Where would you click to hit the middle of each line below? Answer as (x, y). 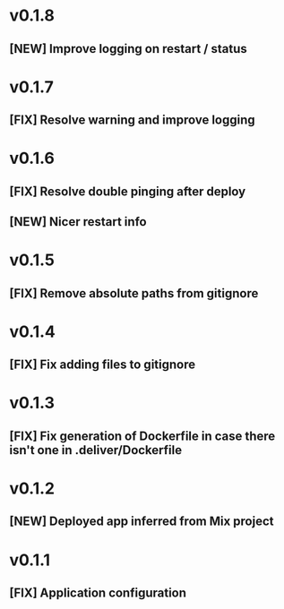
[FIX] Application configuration (98, 593)
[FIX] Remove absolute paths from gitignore (134, 293)
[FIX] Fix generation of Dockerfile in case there (142, 436)
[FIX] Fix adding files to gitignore (102, 365)
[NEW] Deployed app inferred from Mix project (142, 522)
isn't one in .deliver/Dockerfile (95, 450)
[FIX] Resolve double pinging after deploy (128, 191)
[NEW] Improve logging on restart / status (129, 49)
